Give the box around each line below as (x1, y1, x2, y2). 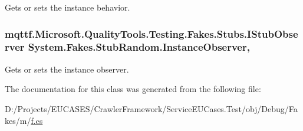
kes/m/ (5, 114, 31, 126)
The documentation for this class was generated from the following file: (5, 83, 261, 95)
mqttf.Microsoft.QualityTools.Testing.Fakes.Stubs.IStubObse (5, 26, 298, 41)
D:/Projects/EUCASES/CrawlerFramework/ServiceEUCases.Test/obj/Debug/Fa (5, 102, 298, 114)
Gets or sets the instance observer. (5, 63, 129, 75)
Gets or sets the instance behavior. (5, 1, 130, 13)
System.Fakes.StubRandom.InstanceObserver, (28, 40, 250, 54)
